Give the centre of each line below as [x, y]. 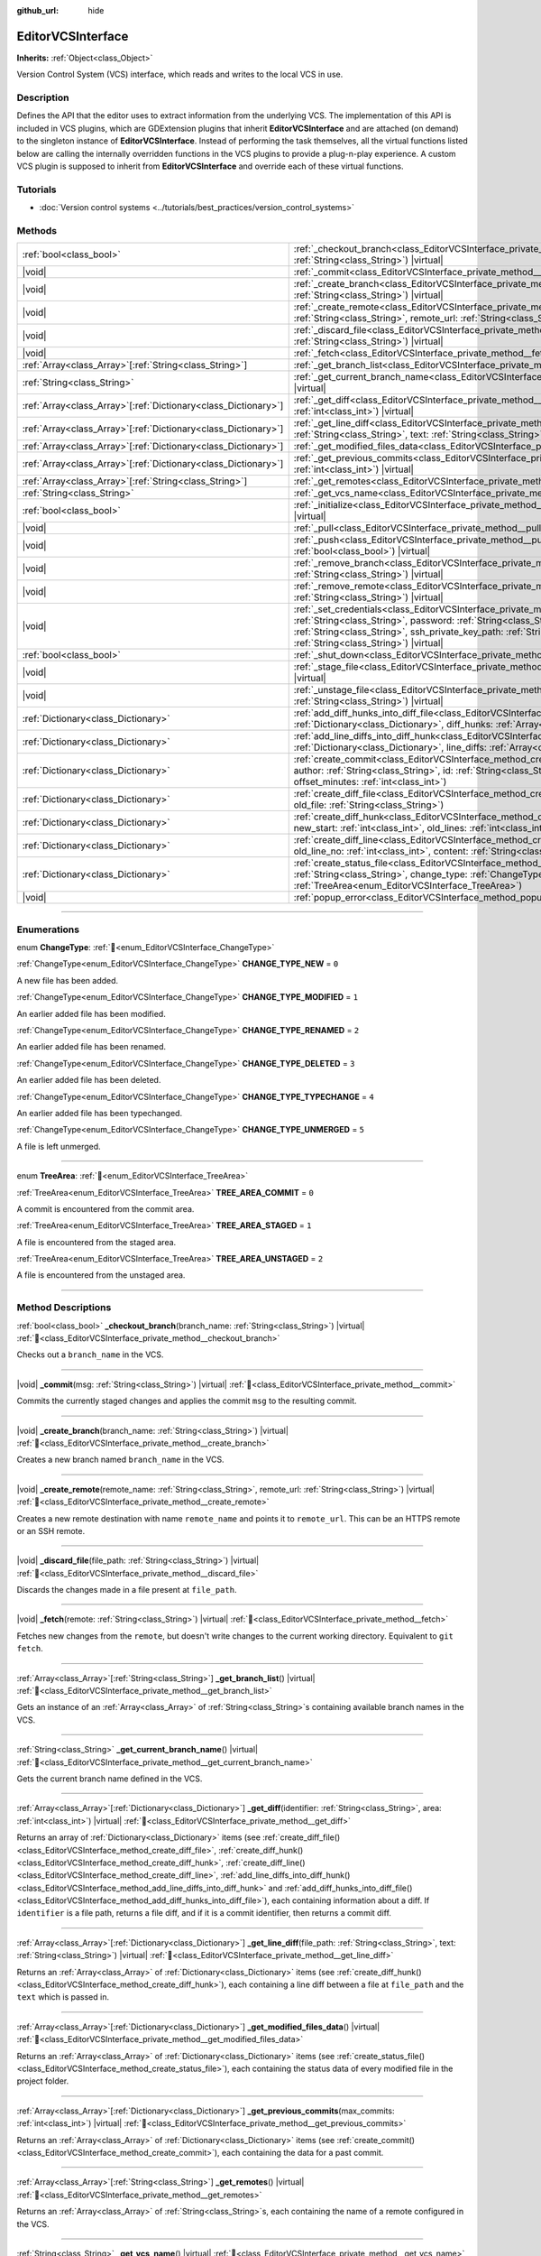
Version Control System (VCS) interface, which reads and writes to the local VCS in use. [180, 74]
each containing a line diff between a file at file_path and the [346, 1984]
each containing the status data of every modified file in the [342, 2068]
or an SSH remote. [51, 1530]
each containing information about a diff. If [351, 1900]
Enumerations [48, 929]
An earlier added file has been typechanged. [100, 1113]
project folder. [43, 2081]
